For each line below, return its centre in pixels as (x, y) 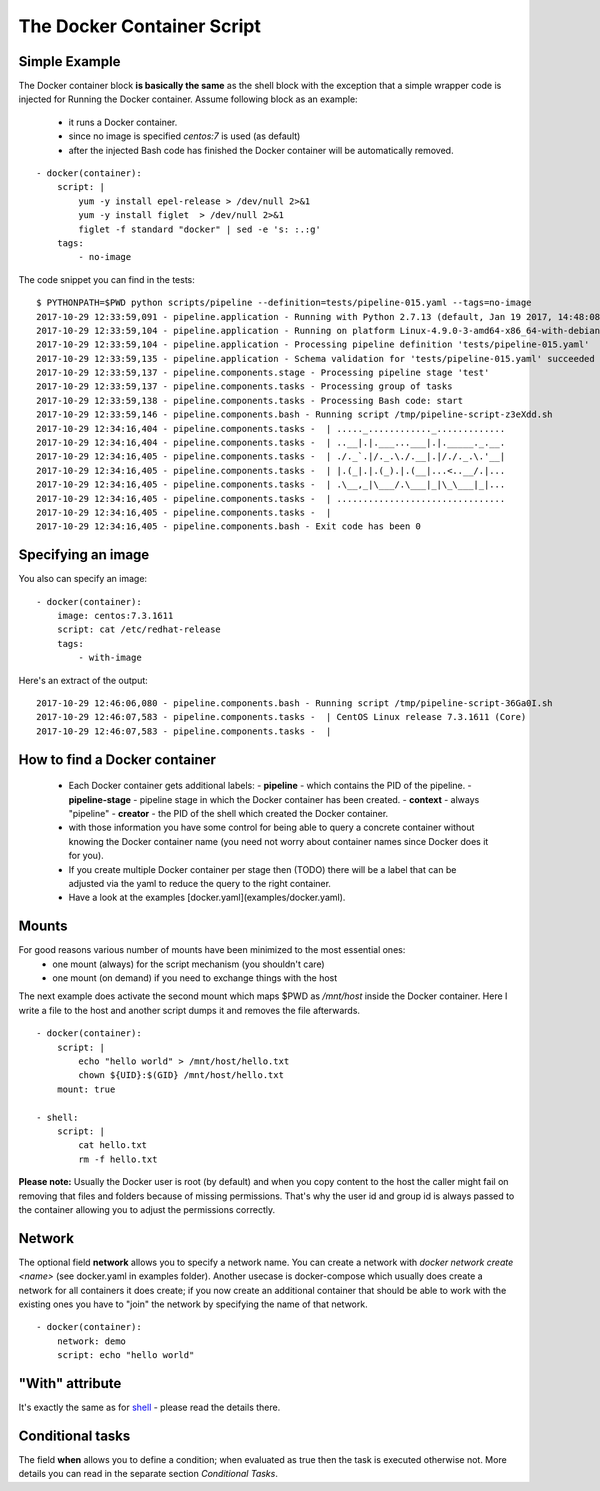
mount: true (86, 1089)
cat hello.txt (113, 1145)
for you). (86, 856)
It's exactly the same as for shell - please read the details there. (149, 1407)
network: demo (91, 1341)
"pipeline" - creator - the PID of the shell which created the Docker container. (228, 813)
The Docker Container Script (140, 26)
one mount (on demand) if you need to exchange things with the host (195, 978)
